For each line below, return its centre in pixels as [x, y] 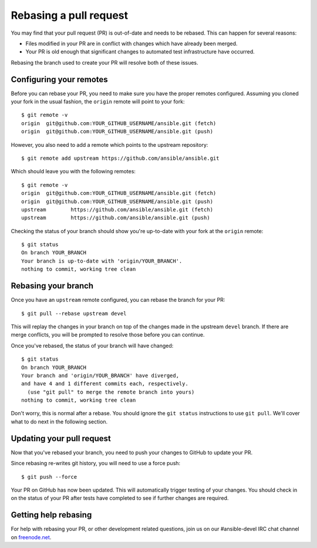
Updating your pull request [61, 438]
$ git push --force [49, 477]
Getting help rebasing [51, 515]
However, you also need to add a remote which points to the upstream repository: [109, 144]
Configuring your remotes [59, 79]
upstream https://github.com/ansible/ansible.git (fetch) [117, 209]
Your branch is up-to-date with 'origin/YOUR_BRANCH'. [102, 261]
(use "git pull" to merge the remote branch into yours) [111, 392]
